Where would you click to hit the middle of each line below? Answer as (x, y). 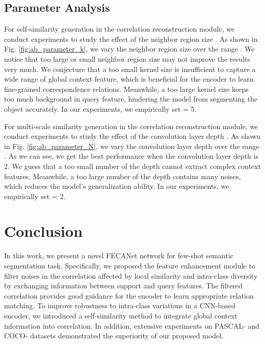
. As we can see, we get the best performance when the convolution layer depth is (131, 156)
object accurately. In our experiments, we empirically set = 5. (100, 108)
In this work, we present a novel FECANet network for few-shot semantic (119, 255)
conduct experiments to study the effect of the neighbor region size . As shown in (131, 39)
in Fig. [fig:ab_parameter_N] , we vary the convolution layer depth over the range (132, 146)
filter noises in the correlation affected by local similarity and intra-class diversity (131, 275)
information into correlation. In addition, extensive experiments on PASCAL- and (132, 325)
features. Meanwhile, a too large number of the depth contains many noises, (123, 176)
